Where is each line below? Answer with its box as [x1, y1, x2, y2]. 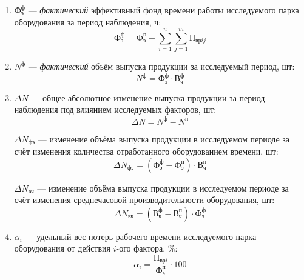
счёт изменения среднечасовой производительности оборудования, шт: [14, 193, 275, 206]
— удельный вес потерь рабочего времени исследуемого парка [25, 230, 257, 242]
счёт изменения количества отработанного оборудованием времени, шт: [14, 145, 279, 157]
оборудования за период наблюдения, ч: [14, 15, 161, 28]
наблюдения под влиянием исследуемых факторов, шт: [14, 103, 217, 116]
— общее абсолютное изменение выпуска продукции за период [31, 91, 265, 104]
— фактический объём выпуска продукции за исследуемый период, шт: [28, 60, 295, 73]
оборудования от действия [14, 242, 111, 255]
